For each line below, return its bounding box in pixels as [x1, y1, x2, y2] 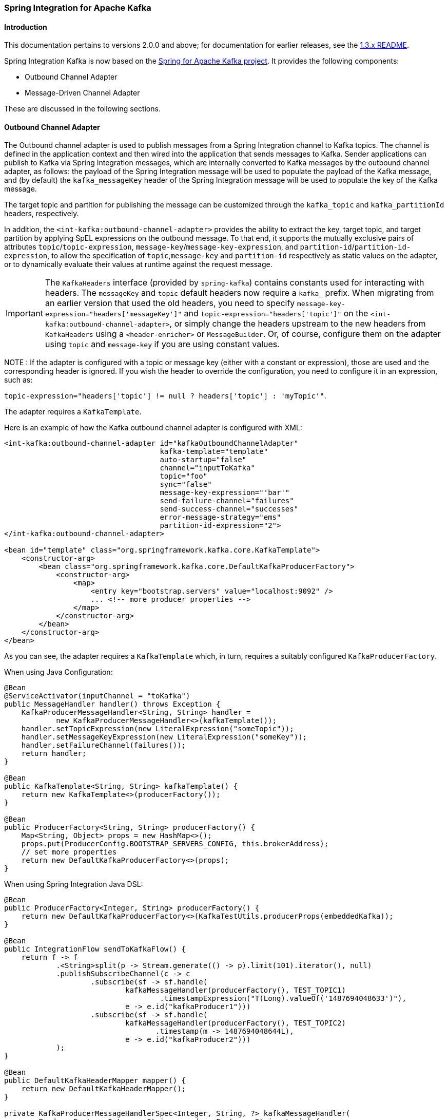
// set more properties [21, 848, 117, 857]
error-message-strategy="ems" [160, 513, 281, 522]
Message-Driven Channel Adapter [25, 88, 140, 98]
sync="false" [160, 480, 212, 489]
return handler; [21, 749, 87, 758]
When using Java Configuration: [4, 668, 113, 677]
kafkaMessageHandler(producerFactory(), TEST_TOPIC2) [125, 1019, 346, 1028]
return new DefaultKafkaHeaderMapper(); [21, 1085, 186, 1093]
